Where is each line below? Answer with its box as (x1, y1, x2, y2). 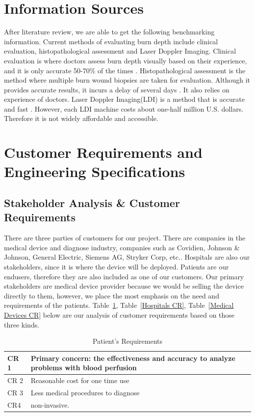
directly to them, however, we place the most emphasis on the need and (4, 290, 219, 300)
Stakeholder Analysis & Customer (4, 195, 180, 210)
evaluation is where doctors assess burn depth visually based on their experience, (4, 55, 247, 65)
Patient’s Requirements (92, 336, 163, 346)
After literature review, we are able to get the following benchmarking (4, 27, 215, 37)
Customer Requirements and (4, 142, 203, 162)
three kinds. (4, 319, 40, 329)
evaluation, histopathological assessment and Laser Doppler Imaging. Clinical (4, 46, 236, 56)
